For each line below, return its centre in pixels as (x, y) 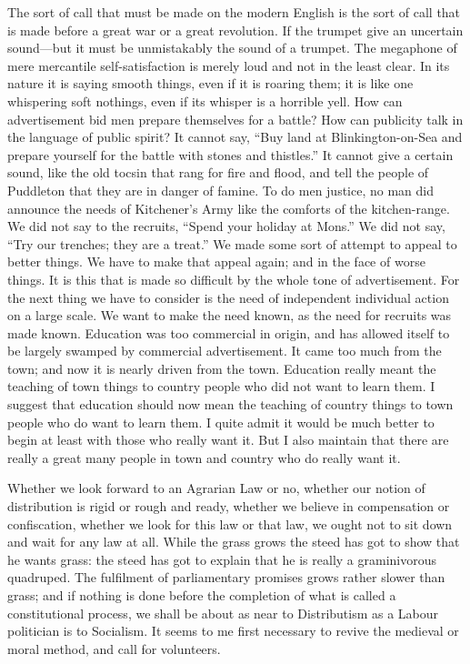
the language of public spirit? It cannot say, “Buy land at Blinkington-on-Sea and (235, 137)
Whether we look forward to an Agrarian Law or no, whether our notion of (216, 488)
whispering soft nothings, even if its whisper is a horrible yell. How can (205, 101)
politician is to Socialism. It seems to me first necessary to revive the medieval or (233, 631)
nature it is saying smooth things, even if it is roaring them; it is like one (210, 83)
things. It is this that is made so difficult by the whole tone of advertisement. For (234, 279)
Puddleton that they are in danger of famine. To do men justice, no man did (220, 190)
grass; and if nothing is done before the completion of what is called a (202, 595)
